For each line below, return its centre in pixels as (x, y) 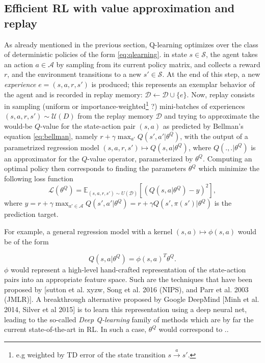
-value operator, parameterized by (140, 158)
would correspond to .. (194, 329)
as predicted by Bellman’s (203, 126)
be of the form (26, 241)
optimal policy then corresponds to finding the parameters (95, 168)
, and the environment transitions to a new (74, 74)
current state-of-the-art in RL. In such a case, (75, 329)
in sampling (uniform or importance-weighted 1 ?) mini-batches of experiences (125, 105)
